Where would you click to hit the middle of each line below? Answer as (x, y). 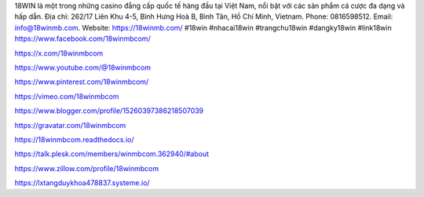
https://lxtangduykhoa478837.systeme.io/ (82, 183)
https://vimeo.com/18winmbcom (67, 96)
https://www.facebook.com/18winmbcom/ (82, 38)
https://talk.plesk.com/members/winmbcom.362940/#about (112, 154)
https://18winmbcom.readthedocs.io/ (74, 139)
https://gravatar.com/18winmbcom (70, 125)
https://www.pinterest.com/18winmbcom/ (82, 82)
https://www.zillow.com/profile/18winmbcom (87, 168)
